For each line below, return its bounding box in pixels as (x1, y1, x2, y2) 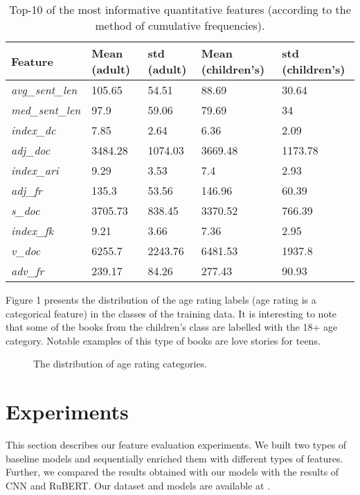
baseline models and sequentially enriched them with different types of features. (6, 451, 343, 465)
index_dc (11, 122, 56, 138)
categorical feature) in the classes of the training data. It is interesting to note (6, 306, 337, 320)
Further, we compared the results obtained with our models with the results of (6, 464, 339, 479)
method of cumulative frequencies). (95, 17, 265, 33)
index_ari (11, 162, 59, 178)
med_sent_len (11, 102, 81, 118)
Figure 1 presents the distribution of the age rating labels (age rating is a (6, 293, 316, 306)
